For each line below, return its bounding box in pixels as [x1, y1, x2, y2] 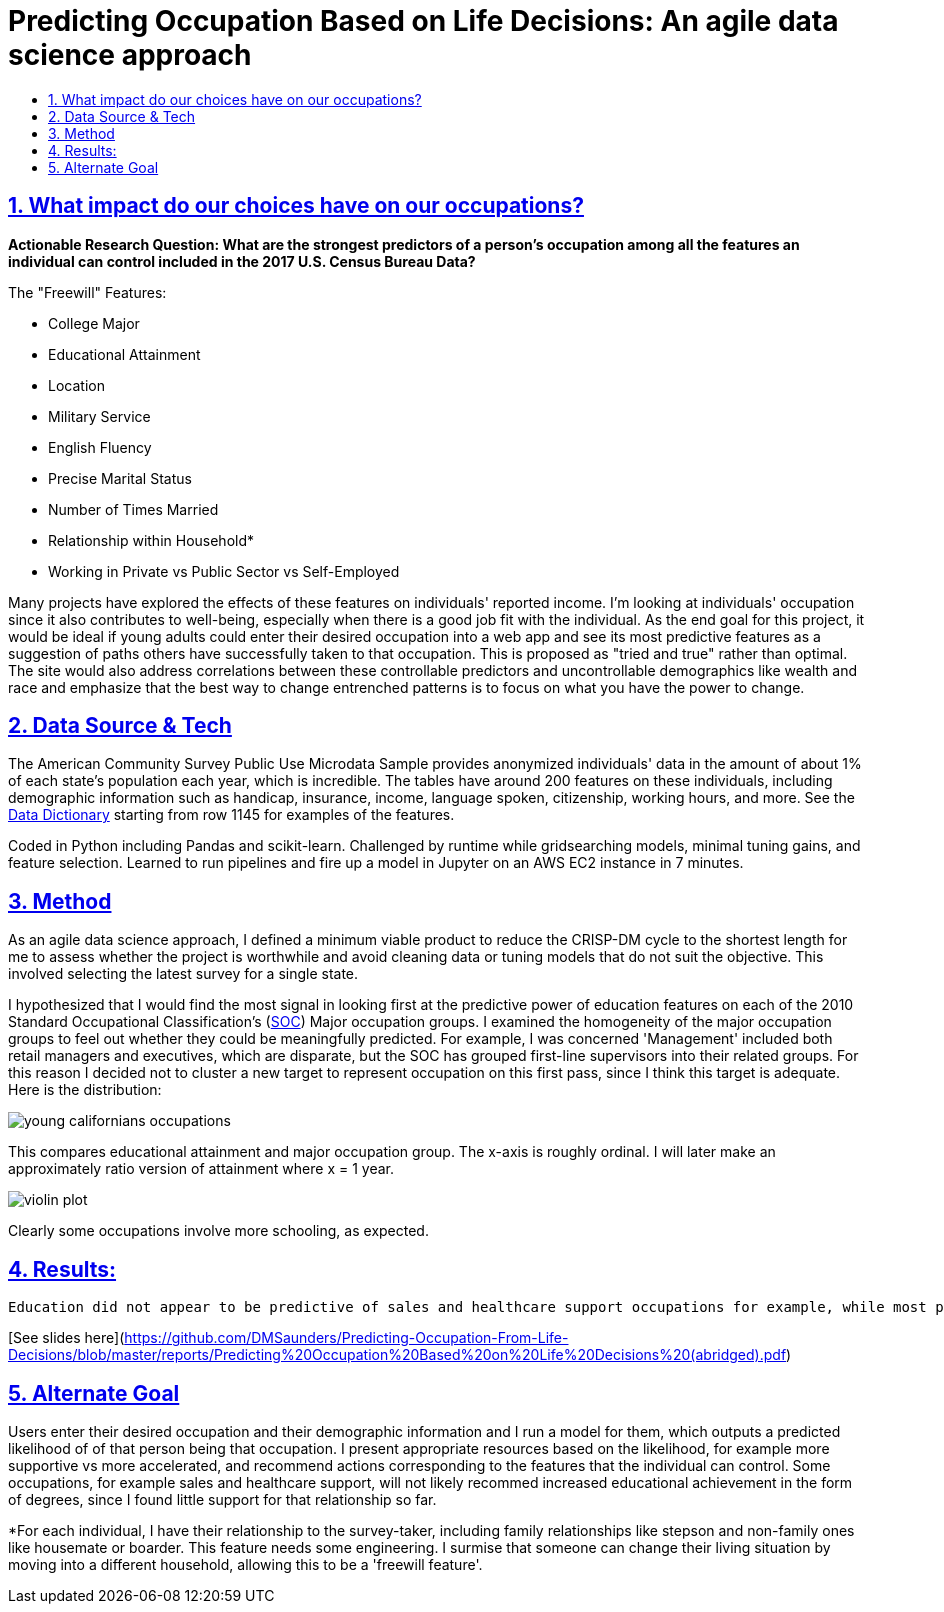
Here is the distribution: [8, 1081, 162, 1099]
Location [48, 376, 105, 394]
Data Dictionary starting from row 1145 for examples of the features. [8, 806, 455, 824]
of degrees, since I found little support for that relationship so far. [8, 1490, 437, 1508]
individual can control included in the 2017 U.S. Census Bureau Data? [8, 252, 476, 270]
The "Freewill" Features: [8, 283, 167, 301]
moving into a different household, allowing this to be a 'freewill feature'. [8, 1555, 483, 1573]
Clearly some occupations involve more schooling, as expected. [8, 1222, 429, 1240]
